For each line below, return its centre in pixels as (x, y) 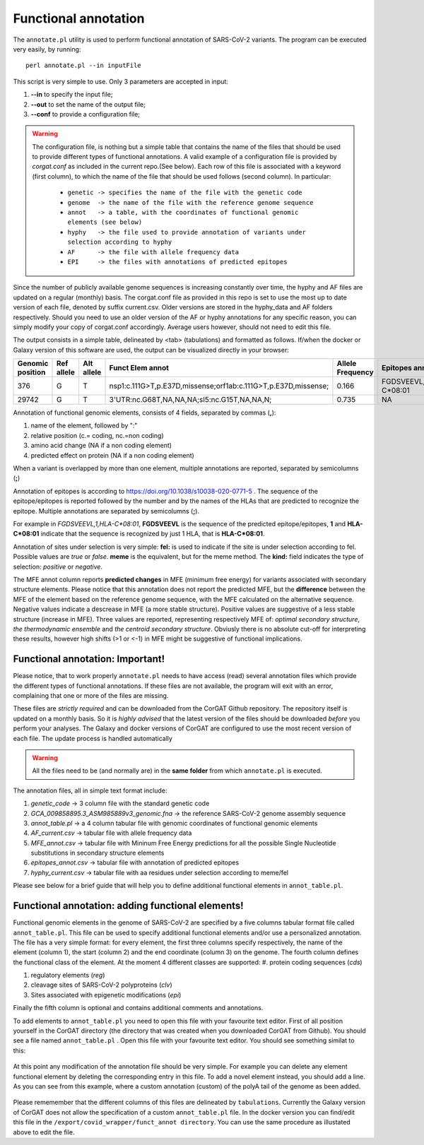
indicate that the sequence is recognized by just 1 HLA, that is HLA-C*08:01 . (153, 534)
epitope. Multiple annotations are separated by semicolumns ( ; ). (106, 511)
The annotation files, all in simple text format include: (90, 790)
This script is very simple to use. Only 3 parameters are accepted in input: (121, 81)
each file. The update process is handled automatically (93, 738)
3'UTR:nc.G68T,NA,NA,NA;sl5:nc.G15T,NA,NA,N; (190, 400)
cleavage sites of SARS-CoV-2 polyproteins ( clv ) (101, 985)
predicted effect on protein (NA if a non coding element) (112, 455)
